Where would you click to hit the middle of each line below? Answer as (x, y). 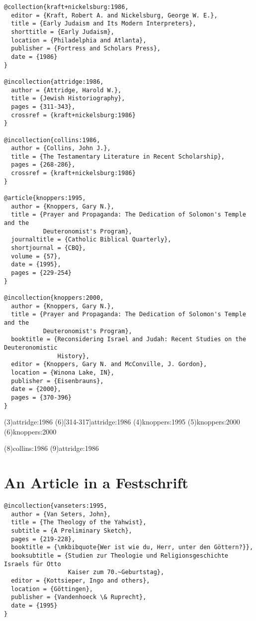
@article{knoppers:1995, (45, 198)
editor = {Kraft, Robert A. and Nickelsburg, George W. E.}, (114, 15)
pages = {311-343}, (43, 106)
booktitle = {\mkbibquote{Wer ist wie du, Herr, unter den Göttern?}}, (132, 547)
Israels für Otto (33, 564)
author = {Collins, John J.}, (61, 148)
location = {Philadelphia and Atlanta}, (79, 40)
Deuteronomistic (31, 347)
